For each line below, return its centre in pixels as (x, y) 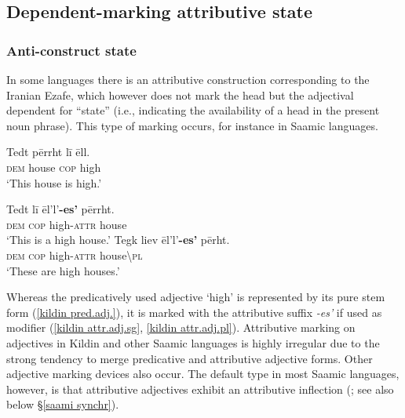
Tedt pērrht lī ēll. (48, 152)
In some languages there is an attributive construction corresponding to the (188, 79)
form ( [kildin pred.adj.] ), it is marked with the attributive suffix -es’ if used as (194, 312)
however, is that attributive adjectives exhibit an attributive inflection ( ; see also (200, 389)
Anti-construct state (71, 50)
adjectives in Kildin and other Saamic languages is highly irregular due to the (193, 342)
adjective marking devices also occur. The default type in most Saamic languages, (203, 374)
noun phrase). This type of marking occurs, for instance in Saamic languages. (192, 125)
